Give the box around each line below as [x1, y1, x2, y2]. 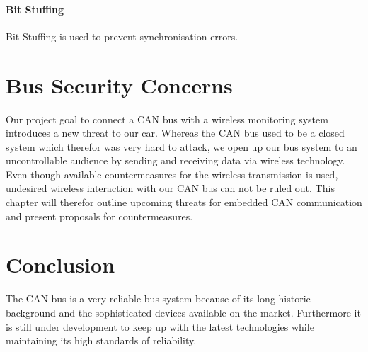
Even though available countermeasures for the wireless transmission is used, [6, 166, 338, 181]
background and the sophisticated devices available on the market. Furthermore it [6, 305, 361, 319]
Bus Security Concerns [6, 70, 233, 99]
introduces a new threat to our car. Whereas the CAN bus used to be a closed [6, 125, 345, 140]
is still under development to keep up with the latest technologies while [6, 319, 314, 334]
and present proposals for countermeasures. [6, 208, 193, 223]
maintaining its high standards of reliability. [6, 333, 197, 348]
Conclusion [6, 250, 115, 279]
